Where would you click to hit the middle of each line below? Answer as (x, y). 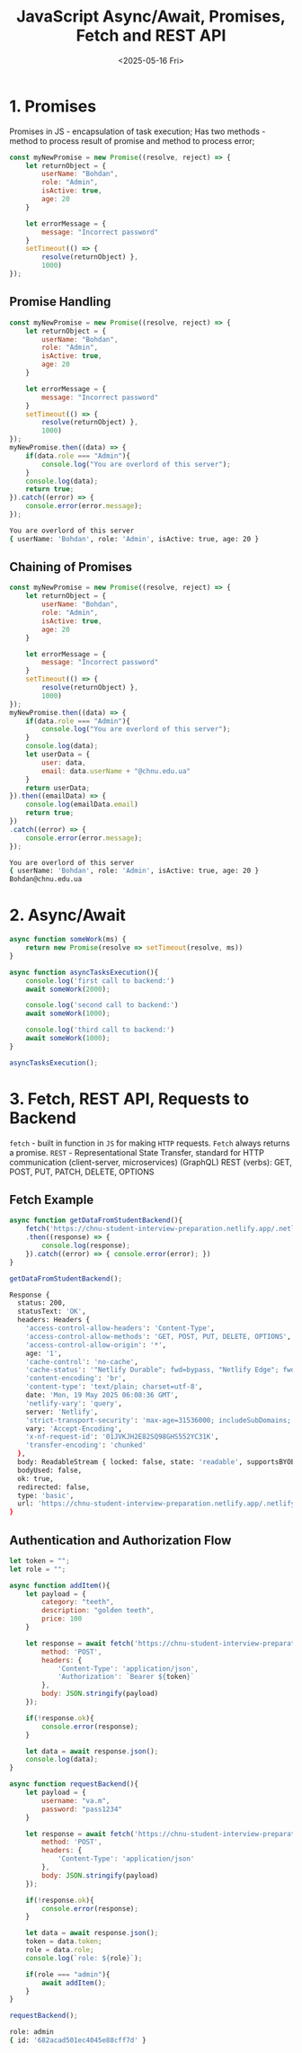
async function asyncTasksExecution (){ (84, 972)
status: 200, (42, 1303)
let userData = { (58, 754)
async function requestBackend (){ (74, 1784)
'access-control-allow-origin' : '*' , (96, 1345)
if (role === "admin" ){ (68, 1974)
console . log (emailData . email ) (82, 805)
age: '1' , (44, 1353)
